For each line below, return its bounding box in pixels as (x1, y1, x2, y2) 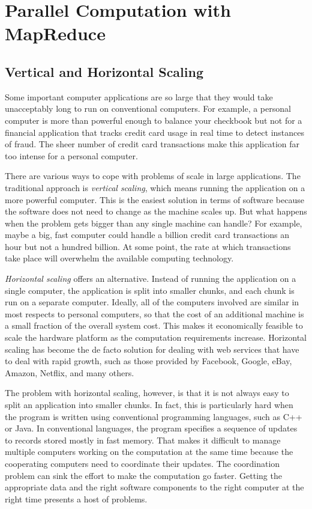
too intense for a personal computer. (5, 149, 138, 162)
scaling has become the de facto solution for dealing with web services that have (5, 343, 299, 355)
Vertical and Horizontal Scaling (5, 62, 204, 81)
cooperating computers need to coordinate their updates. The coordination (5, 457, 280, 469)
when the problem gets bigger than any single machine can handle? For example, (5, 216, 302, 229)
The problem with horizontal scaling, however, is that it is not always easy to (5, 386, 289, 399)
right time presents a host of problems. (5, 492, 148, 505)
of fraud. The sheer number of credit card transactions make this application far (5, 138, 299, 150)
